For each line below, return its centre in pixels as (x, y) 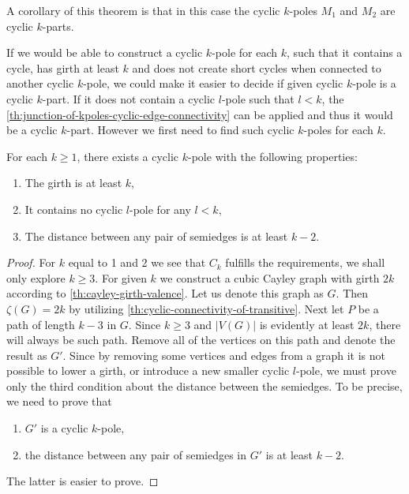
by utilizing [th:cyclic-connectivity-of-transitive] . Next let (206, 308)
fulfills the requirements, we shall (305, 262)
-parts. (58, 26)
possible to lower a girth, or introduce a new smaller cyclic (148, 370)
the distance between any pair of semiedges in (136, 454)
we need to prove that (59, 401)
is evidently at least (307, 324)
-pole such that (258, 98)
